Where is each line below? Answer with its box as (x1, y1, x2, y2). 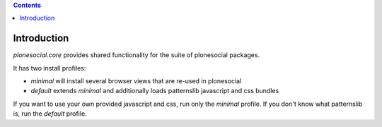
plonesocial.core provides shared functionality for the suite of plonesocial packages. (13, 51, 260, 59)
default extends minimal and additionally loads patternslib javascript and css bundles (30, 87, 279, 95)
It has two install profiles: (13, 64, 86, 72)
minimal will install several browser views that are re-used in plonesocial (30, 77, 242, 85)
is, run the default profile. (13, 109, 88, 118)
